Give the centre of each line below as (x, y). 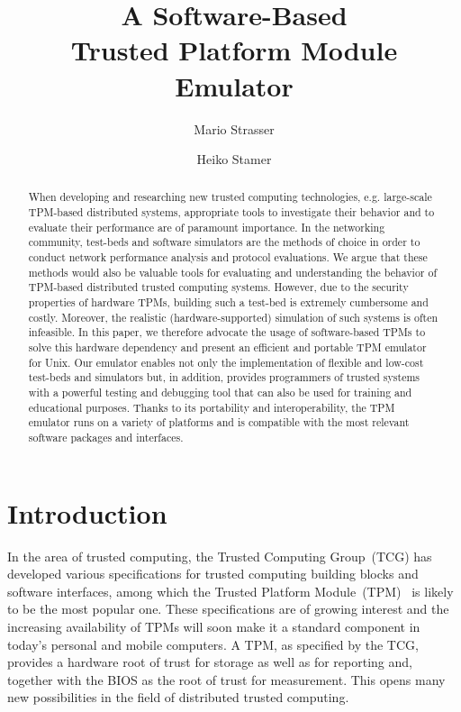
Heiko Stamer (234, 159)
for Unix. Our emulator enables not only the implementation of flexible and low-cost (226, 362)
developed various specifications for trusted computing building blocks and (213, 574)
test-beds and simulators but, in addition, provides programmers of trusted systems (224, 377)
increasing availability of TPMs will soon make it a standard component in (214, 626)
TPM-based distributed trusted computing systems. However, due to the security (218, 287)
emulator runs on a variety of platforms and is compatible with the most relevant (219, 422)
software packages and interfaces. (106, 437)
